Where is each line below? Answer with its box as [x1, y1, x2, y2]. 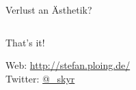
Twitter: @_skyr [5, 71, 75, 85]
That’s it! [5, 35, 45, 49]
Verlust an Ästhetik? [5, 3, 92, 16]
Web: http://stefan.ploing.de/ [5, 58, 131, 72]
